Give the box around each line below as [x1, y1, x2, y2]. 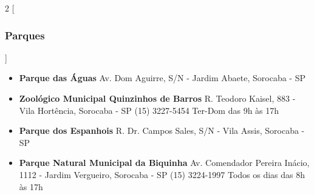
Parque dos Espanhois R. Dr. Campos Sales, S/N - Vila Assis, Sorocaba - [19, 124, 305, 137]
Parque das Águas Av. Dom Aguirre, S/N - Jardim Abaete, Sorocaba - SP [19, 71, 305, 84]
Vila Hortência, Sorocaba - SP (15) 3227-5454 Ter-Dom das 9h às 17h [19, 104, 279, 116]
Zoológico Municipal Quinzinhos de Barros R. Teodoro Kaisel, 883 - [19, 92, 296, 104]
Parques [5, 27, 45, 42]
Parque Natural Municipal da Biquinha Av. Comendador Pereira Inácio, [19, 156, 310, 169]
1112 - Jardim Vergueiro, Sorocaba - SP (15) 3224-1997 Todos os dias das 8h [19, 168, 305, 180]
